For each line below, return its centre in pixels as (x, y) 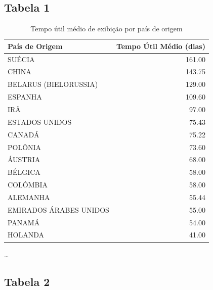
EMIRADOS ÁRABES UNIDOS (58, 209)
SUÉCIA (21, 59)
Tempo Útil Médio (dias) (161, 46)
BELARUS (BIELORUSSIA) (53, 84)
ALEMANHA (29, 197)
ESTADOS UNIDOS (40, 122)
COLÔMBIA (28, 185)
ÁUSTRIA (24, 159)
